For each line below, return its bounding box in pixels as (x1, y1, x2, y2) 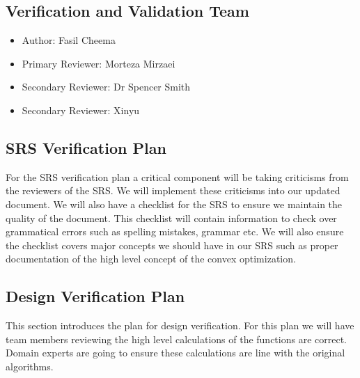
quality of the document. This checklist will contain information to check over (6, 210, 337, 225)
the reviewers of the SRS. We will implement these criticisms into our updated (6, 183, 341, 198)
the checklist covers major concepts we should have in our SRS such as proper (6, 237, 338, 252)
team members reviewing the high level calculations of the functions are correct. (6, 331, 347, 346)
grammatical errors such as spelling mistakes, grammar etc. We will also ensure (6, 224, 344, 239)
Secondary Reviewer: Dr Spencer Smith (22, 79, 191, 94)
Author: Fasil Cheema (22, 33, 116, 47)
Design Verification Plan (6, 285, 185, 307)
